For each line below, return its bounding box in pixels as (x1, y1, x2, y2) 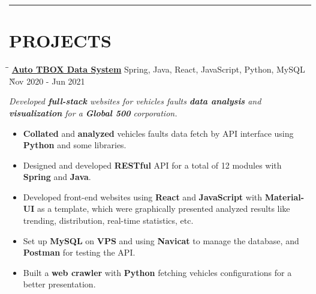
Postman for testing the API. (23, 246, 136, 259)
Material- (264, 190, 305, 203)
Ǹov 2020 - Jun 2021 (9, 74, 85, 87)
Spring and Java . (23, 170, 91, 183)
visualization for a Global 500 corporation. (9, 106, 177, 119)
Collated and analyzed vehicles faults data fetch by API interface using (23, 127, 294, 139)
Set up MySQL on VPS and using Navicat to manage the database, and (23, 234, 299, 247)
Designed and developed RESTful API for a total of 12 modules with (23, 158, 282, 171)
